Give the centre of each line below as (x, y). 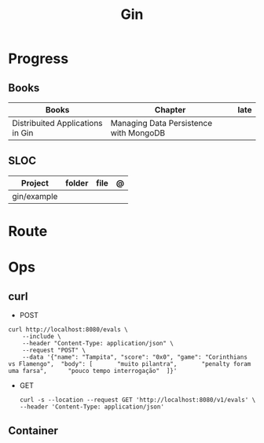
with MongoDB (138, 133)
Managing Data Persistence (161, 123)
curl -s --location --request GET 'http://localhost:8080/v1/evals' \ (137, 400)
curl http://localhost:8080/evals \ (68, 330)
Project (35, 183)
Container (33, 431)
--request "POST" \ (54, 350)
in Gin (23, 133)
